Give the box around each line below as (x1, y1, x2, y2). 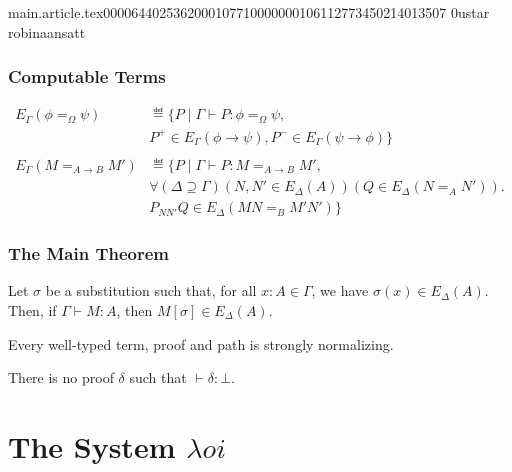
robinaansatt (8, 21, 86, 42)
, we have (311, 280, 369, 301)
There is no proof (8, 367, 114, 388)
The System (8, 425, 176, 466)
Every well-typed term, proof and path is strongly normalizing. (8, 333, 394, 354)
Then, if (8, 299, 57, 320)
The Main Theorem (8, 241, 169, 266)
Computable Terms (8, 64, 166, 89)
